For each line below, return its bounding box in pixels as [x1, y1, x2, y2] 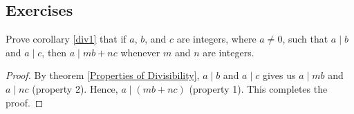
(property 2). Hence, [32, 81, 118, 95]
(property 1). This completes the [189, 81, 328, 95]
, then [41, 45, 67, 59]
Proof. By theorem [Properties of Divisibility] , [6, 68, 200, 82]
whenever [120, 45, 160, 59]
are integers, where [176, 32, 257, 46]
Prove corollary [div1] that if [6, 32, 127, 46]
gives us [262, 68, 296, 82]
